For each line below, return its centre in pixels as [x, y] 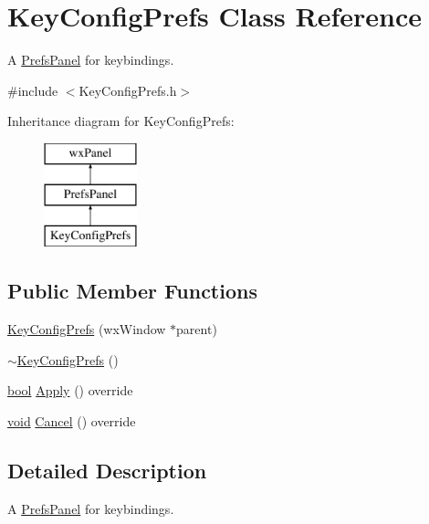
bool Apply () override [70, 390]
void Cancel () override [72, 420]
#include [33, 90]
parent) [197, 329]
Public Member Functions [132, 291]
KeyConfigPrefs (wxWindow [87, 329]
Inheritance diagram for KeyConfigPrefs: [121, 121]
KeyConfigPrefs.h [128, 90]
